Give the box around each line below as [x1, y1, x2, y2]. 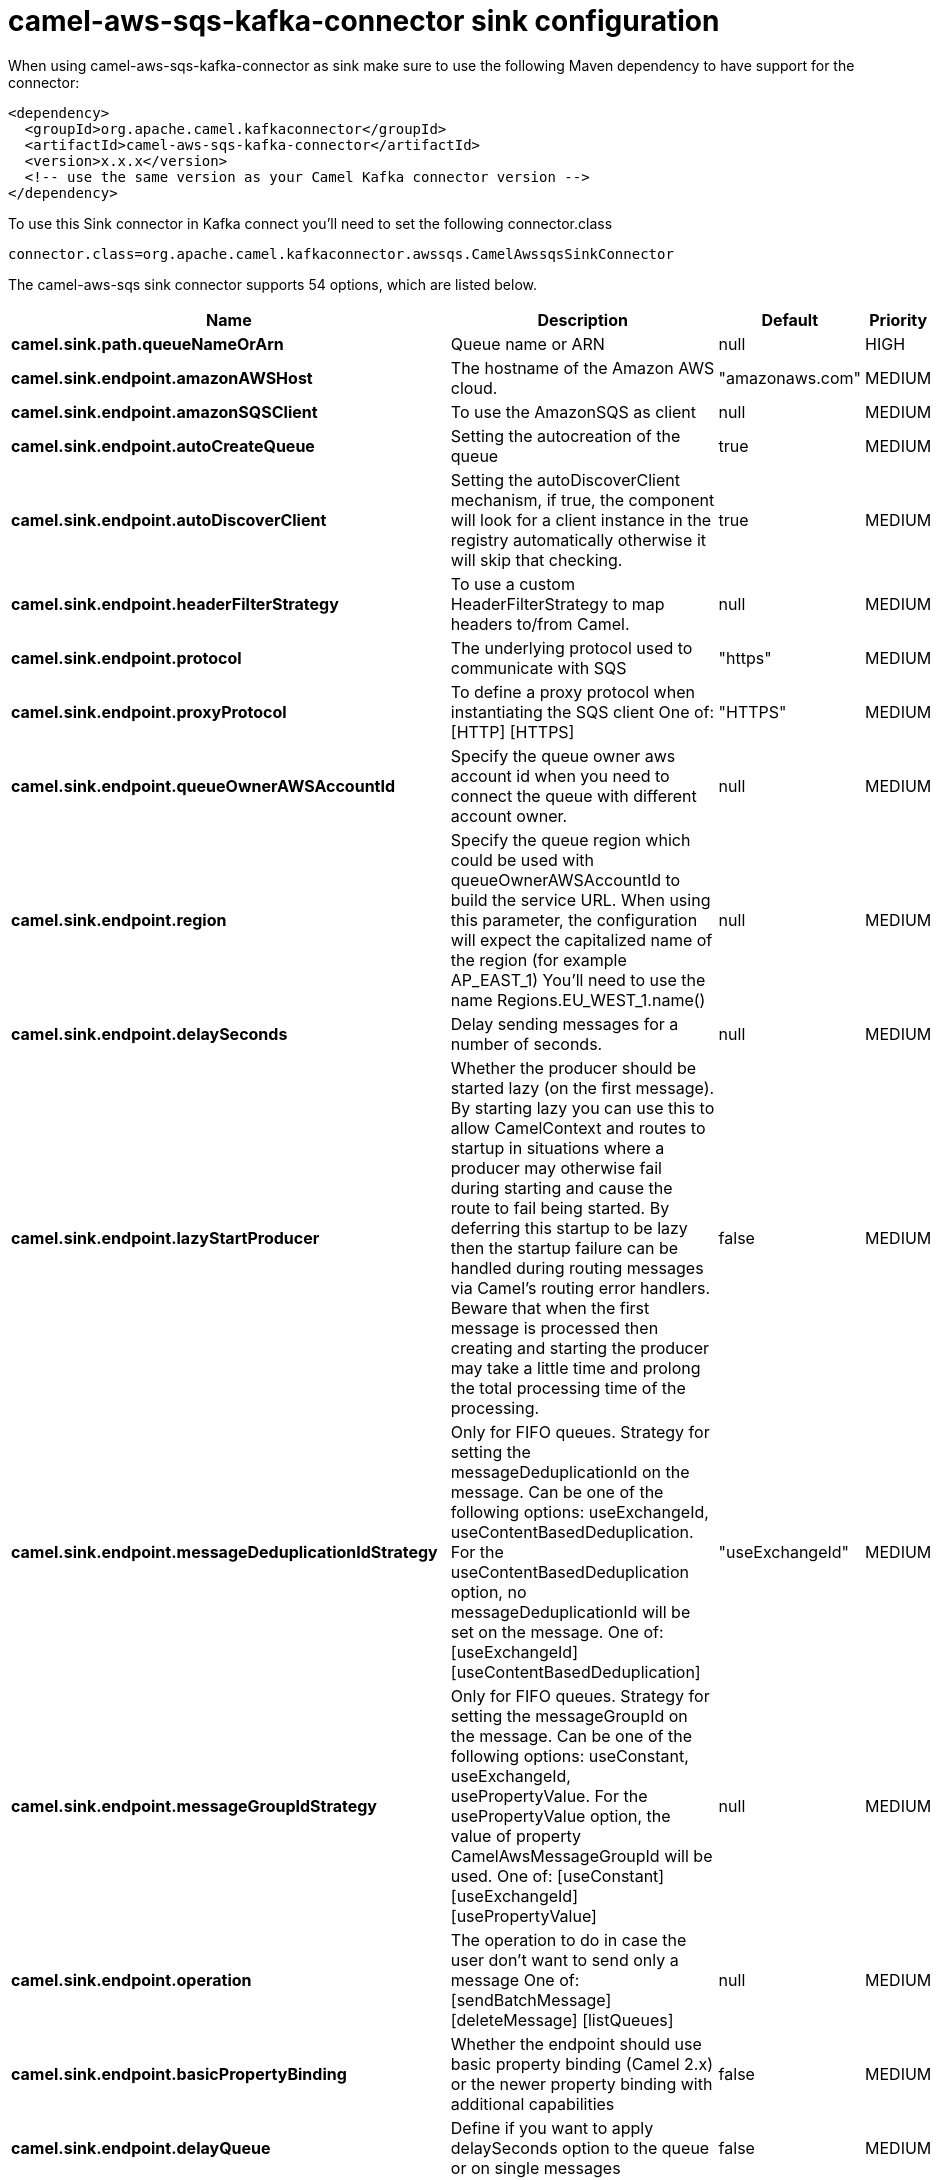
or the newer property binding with [450, 2073, 713, 2094]
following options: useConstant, [450, 1745, 689, 1766]
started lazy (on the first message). [450, 1077, 715, 1098]
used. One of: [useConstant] [450, 1865, 665, 1886]
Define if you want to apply [450, 2117, 654, 2138]
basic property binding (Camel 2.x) [450, 2053, 714, 2074]
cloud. [450, 377, 498, 398]
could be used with [450, 849, 594, 870]
